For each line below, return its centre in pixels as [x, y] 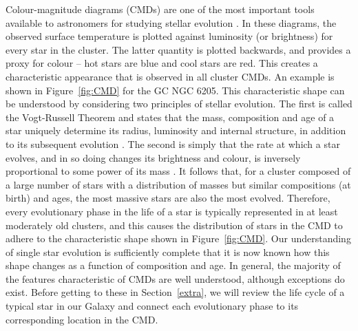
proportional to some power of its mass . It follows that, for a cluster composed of [178, 171]
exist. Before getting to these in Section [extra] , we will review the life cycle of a [175, 292]
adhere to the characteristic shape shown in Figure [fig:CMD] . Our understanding [178, 238]
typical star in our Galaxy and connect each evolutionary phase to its [152, 306]
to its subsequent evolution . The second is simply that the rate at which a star [173, 143]
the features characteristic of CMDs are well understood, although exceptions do [175, 278]
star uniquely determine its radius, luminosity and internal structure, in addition [176, 130]
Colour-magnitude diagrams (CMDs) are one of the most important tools [160, 9]
